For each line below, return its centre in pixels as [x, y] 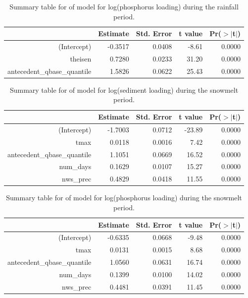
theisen [81, 58]
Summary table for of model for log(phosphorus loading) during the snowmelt [124, 198]
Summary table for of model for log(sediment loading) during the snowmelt [124, 89]
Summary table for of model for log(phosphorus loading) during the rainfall [124, 6]
